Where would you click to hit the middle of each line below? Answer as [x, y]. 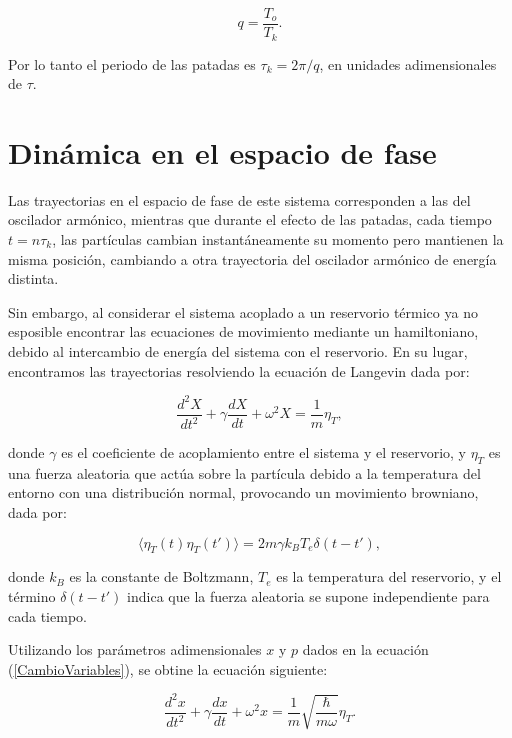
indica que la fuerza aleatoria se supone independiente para [308, 596]
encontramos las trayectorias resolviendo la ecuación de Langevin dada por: [239, 370]
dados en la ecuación [365, 649]
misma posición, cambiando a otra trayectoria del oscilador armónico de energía [252, 258]
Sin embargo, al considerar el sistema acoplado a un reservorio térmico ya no [243, 311]
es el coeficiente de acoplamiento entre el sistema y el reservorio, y [263, 452]
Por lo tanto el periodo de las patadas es [132, 63]
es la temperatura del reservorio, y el [389, 576]
